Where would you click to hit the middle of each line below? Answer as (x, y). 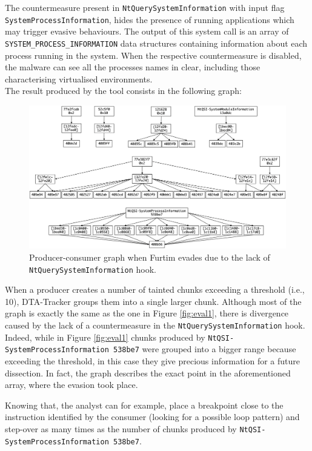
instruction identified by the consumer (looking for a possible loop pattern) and (152, 417)
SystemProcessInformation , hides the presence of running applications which (150, 19)
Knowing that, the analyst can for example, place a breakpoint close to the (144, 405)
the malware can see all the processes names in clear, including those (133, 67)
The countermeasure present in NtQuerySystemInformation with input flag (145, 7)
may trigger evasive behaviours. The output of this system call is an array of (147, 31)
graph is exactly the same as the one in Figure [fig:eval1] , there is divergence (147, 313)
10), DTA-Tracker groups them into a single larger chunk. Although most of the (153, 301)
